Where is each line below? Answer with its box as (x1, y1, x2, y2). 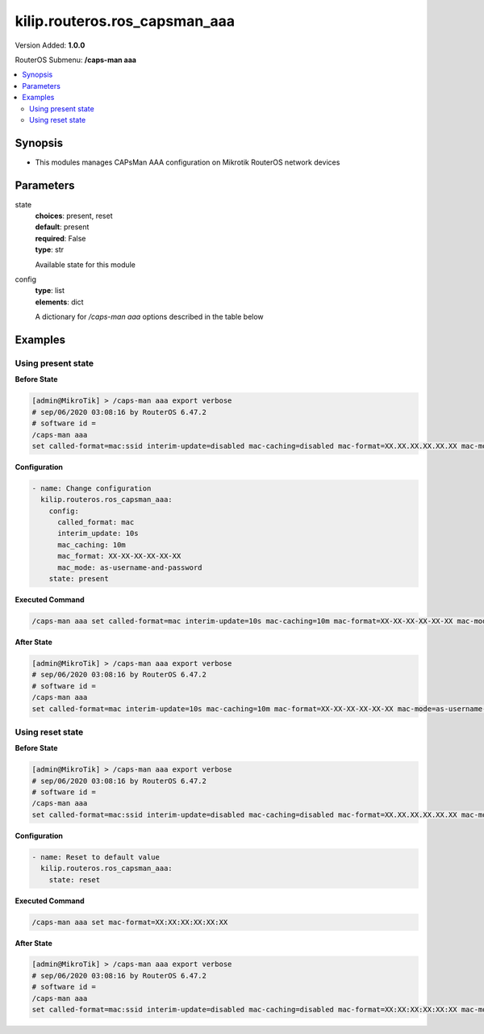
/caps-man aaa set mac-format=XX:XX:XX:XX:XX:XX (31, 917, 228, 927)
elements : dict (35, 297, 84, 307)
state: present (48, 574, 109, 584)
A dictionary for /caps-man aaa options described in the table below (35, 312, 264, 322)
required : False (35, 233, 86, 243)
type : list (35, 286, 65, 295)
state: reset (48, 875, 101, 884)
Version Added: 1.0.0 (15, 40, 86, 50)
